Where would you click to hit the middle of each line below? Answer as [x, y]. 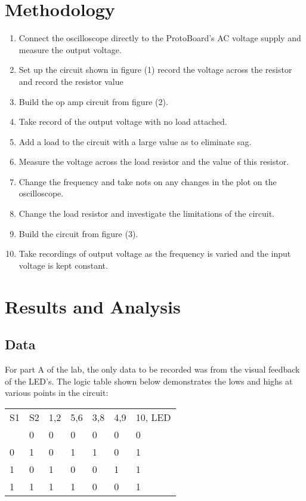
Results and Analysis [93, 306]
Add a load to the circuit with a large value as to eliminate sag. [135, 141]
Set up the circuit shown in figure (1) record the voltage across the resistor [155, 70]
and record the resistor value [71, 81]
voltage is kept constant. [63, 265]
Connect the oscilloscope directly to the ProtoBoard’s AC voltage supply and [160, 38]
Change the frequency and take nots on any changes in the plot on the [148, 181]
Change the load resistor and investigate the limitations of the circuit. [146, 213]
